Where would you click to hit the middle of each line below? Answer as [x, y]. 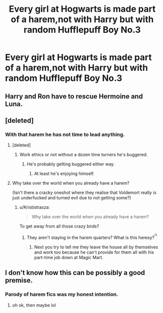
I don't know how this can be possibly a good [75, 273]
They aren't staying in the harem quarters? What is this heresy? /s [92, 237]
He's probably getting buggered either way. [71, 164]
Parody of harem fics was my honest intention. [62, 294]
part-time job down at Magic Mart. [69, 257]
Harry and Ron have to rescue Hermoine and [74, 96]
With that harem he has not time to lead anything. [65, 134]
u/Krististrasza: [35, 207]
